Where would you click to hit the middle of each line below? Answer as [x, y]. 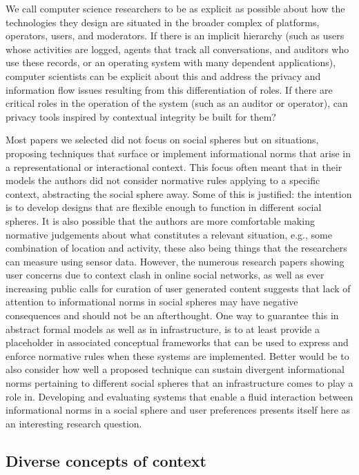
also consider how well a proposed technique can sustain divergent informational [175, 369]
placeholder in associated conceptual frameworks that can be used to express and [177, 342]
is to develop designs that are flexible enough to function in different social [164, 207]
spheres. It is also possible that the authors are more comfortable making [160, 220]
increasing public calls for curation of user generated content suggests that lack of [178, 288]
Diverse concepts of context [106, 460]
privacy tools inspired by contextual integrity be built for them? [141, 116]
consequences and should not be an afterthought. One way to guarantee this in [172, 315]
